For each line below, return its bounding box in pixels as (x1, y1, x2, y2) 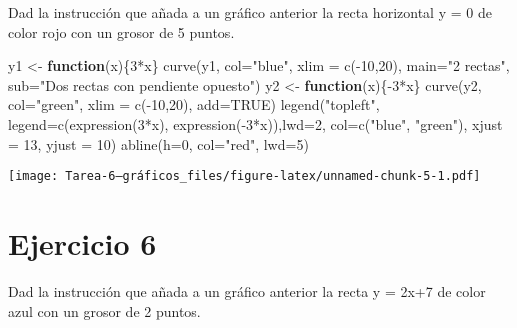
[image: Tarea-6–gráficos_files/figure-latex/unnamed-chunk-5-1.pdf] (8, 169, 481, 184)
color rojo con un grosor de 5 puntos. (8, 21, 235, 42)
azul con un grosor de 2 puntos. (8, 300, 201, 321)
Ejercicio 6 (8, 223, 157, 263)
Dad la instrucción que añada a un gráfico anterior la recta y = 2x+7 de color (8, 280, 486, 301)
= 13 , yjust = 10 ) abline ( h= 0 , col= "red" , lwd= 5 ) (8, 133, 309, 154)
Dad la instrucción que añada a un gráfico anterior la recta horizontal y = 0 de (8, 2, 492, 22)
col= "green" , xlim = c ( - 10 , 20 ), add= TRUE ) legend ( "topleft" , (8, 94, 380, 115)
